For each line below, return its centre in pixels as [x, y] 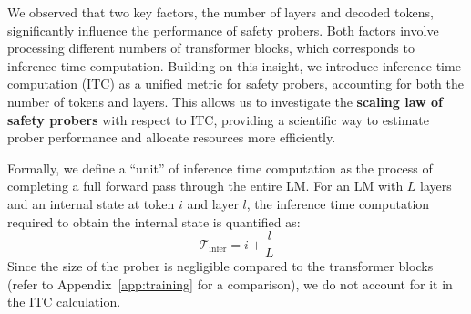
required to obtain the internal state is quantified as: [154, 221]
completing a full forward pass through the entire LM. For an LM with [205, 186]
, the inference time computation [338, 203]
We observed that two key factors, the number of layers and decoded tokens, [220, 12]
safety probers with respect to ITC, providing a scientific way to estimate [219, 119]
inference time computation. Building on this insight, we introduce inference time [234, 65]
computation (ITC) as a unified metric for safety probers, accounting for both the [235, 84]
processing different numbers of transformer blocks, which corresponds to [211, 48]
